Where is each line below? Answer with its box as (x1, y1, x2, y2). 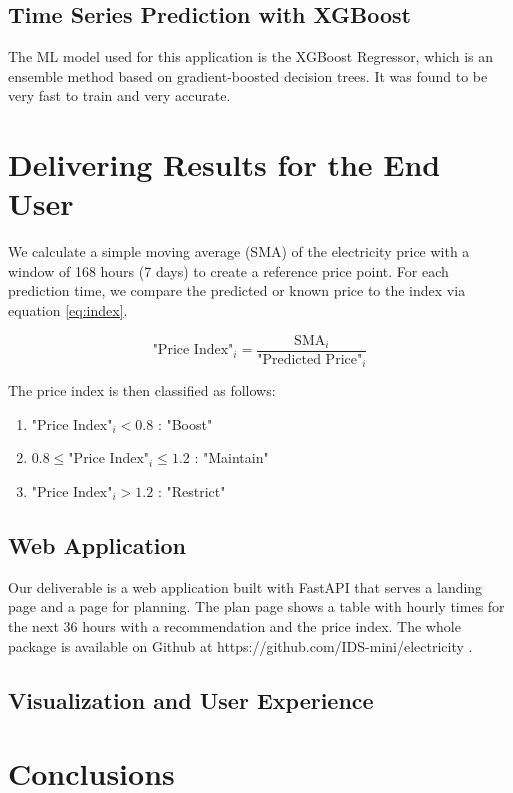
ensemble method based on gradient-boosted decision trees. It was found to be (8, 65, 488, 86)
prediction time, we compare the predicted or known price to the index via (8, 280, 466, 301)
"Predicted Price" (257, 352, 363, 367)
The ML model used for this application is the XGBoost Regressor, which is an (8, 46, 494, 67)
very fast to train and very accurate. (8, 85, 231, 106)
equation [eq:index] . (8, 300, 128, 321)
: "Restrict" (157, 480, 226, 501)
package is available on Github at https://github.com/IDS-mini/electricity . (8, 635, 473, 656)
